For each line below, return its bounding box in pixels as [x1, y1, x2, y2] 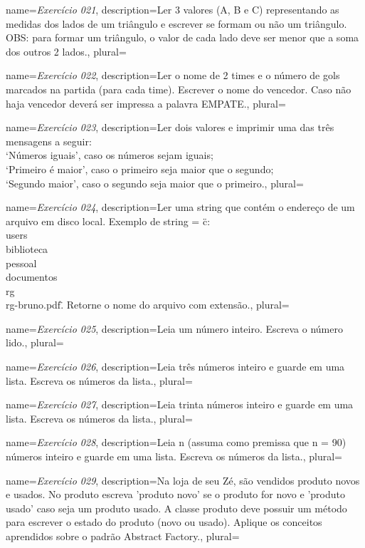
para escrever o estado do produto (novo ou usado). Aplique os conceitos [6, 515, 322, 529]
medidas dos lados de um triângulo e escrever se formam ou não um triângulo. [6, 16, 347, 31]
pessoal [6, 255, 37, 270]
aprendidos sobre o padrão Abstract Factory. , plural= [6, 529, 240, 543]
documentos [6, 269, 58, 284]
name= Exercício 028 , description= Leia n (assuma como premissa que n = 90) [6, 435, 347, 450]
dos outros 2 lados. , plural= [6, 43, 127, 58]
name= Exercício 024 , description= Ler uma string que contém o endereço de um [6, 200, 355, 214]
